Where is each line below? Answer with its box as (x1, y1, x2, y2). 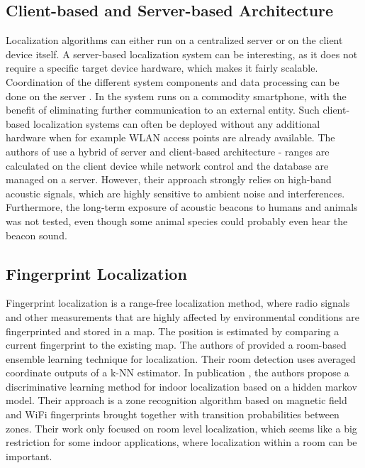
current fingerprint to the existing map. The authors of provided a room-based (6, 337, 347, 352)
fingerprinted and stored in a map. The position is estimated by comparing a (6, 323, 339, 338)
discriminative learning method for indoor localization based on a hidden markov (6, 379, 357, 393)
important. (6, 448, 52, 463)
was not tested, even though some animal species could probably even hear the (6, 213, 348, 228)
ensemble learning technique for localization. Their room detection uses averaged (6, 351, 356, 366)
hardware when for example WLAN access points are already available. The (6, 130, 335, 145)
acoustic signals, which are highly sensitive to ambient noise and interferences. (6, 185, 345, 200)
